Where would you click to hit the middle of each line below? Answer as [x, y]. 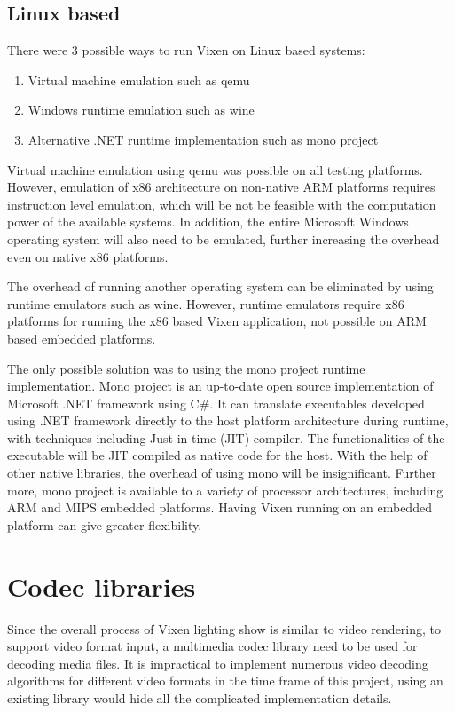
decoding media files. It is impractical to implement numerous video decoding [218, 663]
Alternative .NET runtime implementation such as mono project [203, 139]
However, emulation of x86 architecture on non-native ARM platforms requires [221, 187]
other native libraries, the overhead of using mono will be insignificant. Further [222, 473]
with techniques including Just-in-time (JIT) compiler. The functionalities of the [226, 437]
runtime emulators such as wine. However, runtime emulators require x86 [206, 303]
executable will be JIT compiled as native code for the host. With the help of [217, 455]
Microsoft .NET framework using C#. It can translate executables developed [216, 403]
